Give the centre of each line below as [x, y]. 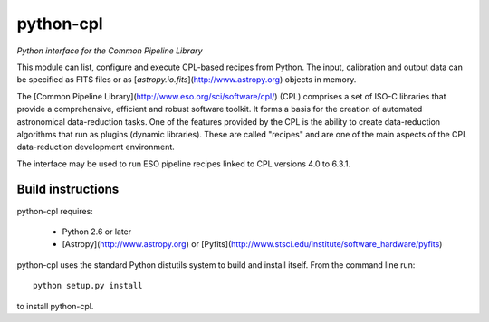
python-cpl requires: [55, 211]
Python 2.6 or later [97, 232]
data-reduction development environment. [96, 147]
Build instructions [68, 189]
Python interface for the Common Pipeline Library [110, 51]
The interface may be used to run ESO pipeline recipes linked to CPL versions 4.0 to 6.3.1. [184, 164]
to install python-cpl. [55, 306]
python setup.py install [88, 286]
